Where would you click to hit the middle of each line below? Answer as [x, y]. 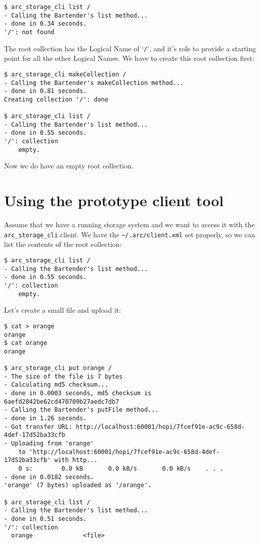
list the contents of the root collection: [63, 244]
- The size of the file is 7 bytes [63, 376]
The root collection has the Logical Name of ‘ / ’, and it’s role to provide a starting [130, 48]
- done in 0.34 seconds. [45, 24]
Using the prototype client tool [114, 200]
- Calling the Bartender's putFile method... [81, 410]
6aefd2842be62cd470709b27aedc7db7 [62, 401]
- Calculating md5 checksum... [56, 385]
